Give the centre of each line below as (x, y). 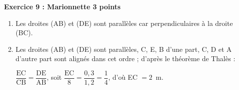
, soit (54, 77)
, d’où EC (123, 77)
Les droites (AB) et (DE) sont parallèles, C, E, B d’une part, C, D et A (124, 49)
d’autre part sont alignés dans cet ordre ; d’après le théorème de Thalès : (125, 58)
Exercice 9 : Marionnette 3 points (62, 6)
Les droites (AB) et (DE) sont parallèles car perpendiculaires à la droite (124, 23)
